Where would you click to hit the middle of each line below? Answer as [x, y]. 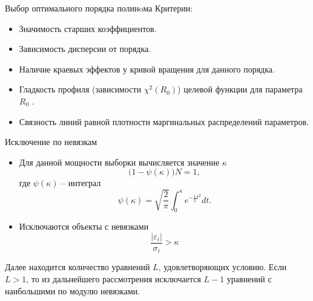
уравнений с [249, 279]
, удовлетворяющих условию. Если [222, 267]
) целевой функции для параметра [240, 89]
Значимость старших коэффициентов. [88, 28]
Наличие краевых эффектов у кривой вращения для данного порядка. [147, 69]
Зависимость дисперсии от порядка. [85, 49]
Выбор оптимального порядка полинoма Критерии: [99, 8]
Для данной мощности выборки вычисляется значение [119, 162]
